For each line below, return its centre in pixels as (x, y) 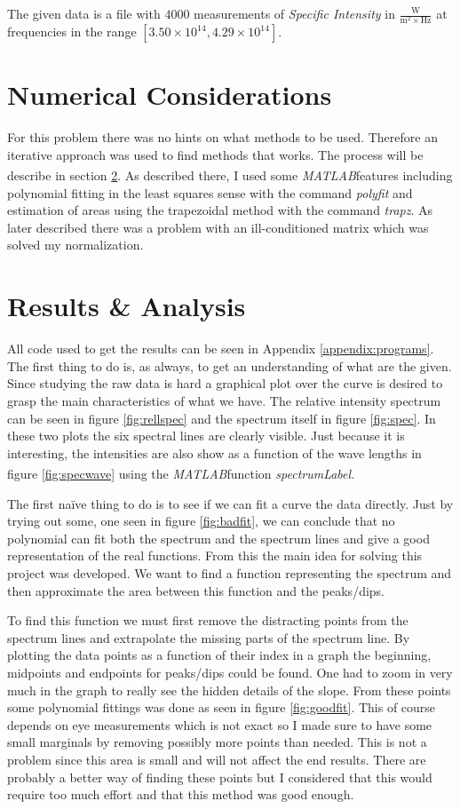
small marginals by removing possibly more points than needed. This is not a (217, 742)
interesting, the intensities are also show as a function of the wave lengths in (214, 452)
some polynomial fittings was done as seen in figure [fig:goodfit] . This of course (222, 707)
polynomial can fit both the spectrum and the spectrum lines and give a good (218, 538)
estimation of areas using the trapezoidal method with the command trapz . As (220, 210)
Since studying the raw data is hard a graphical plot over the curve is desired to (225, 383)
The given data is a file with (84, 13)
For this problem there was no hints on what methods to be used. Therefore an (222, 137)
